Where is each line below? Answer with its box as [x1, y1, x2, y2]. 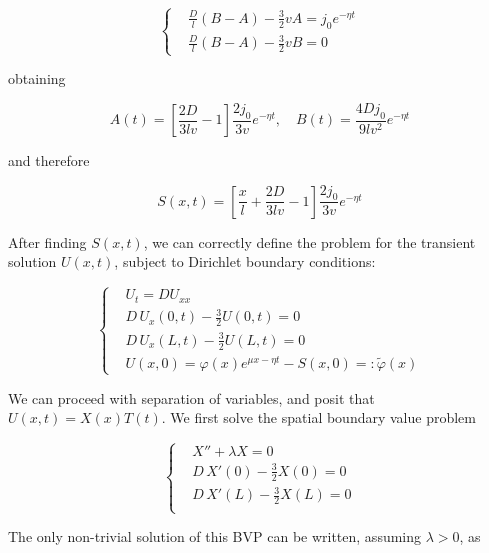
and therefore [8, 150, 90, 171]
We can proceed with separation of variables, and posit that [8, 387, 375, 408]
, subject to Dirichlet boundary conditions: [114, 251, 376, 272]
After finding [8, 231, 87, 252]
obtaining [8, 68, 66, 89]
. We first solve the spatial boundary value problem [161, 407, 476, 428]
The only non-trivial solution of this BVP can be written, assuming [8, 526, 422, 547]
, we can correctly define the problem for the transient [143, 231, 476, 252]
